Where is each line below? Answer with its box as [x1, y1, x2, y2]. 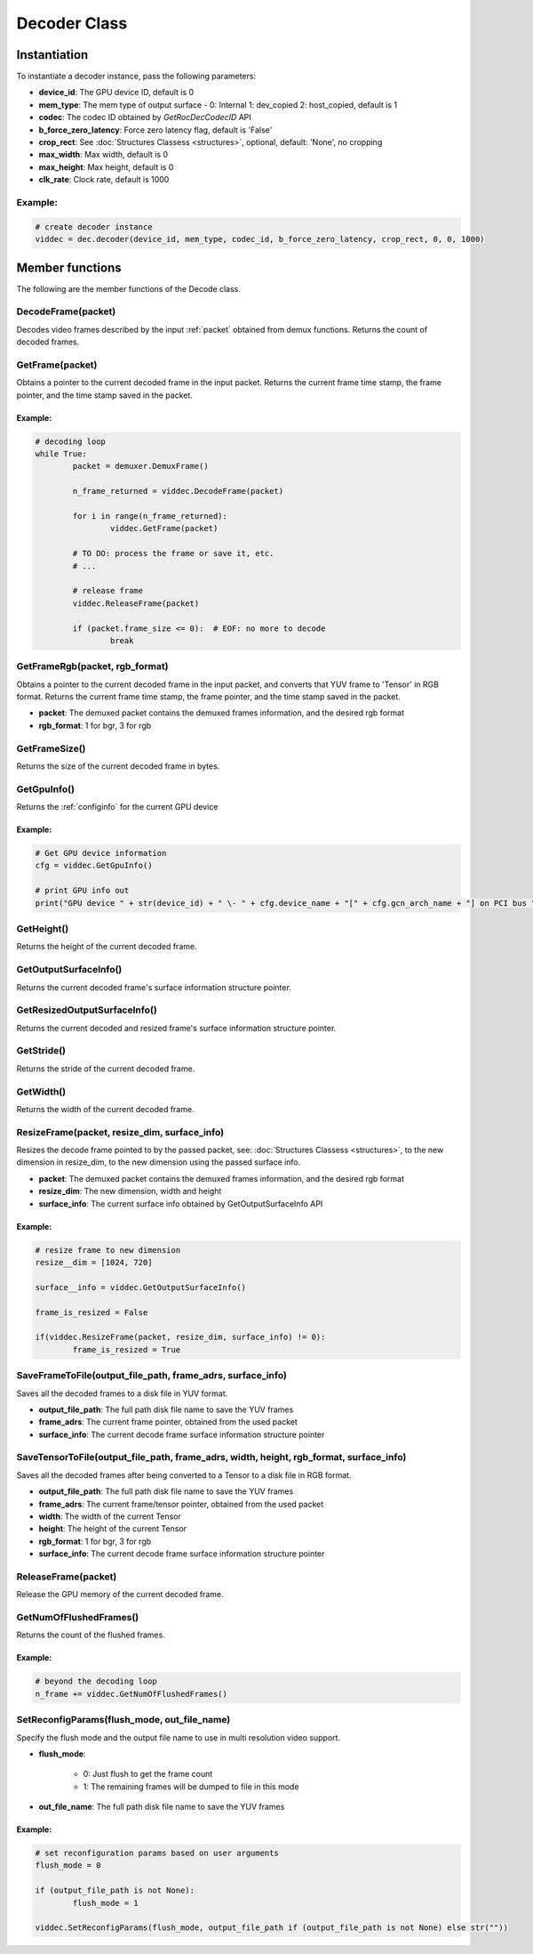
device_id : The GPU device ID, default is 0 [38, 87, 195, 98]
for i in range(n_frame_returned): [72, 512, 228, 521]
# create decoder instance [35, 222, 153, 231]
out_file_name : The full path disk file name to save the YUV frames [38, 1802, 285, 1813]
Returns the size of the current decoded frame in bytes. [16, 761, 220, 771]
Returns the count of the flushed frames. [16, 1629, 166, 1641]
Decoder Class [16, 13, 128, 33]
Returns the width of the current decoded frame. [16, 1103, 195, 1114]
